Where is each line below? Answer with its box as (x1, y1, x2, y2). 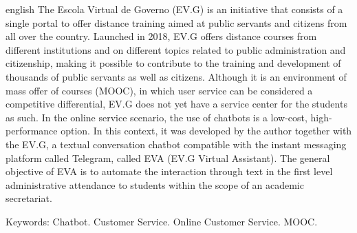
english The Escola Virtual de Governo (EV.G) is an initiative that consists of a (6, 2, 343, 16)
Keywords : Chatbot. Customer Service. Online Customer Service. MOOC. (6, 214, 318, 228)
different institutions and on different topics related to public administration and (6, 42, 346, 57)
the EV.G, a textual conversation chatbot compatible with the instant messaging (6, 136, 347, 151)
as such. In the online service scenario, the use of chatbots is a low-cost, (6, 110, 307, 124)
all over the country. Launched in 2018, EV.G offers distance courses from (6, 29, 317, 43)
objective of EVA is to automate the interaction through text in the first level (6, 164, 333, 179)
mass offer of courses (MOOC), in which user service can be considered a (6, 83, 313, 97)
